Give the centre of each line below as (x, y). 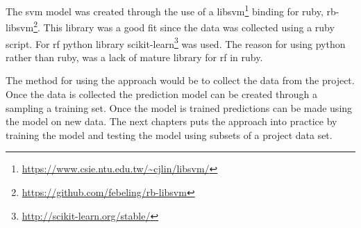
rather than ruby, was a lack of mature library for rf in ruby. (134, 57)
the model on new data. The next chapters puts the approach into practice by (171, 121)
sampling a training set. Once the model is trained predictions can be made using (179, 107)
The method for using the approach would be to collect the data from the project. (180, 80)
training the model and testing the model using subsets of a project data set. (169, 135)
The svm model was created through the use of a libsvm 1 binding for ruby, (165, 10)
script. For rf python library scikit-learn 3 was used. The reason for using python (176, 42)
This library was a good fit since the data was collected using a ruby (189, 27)
